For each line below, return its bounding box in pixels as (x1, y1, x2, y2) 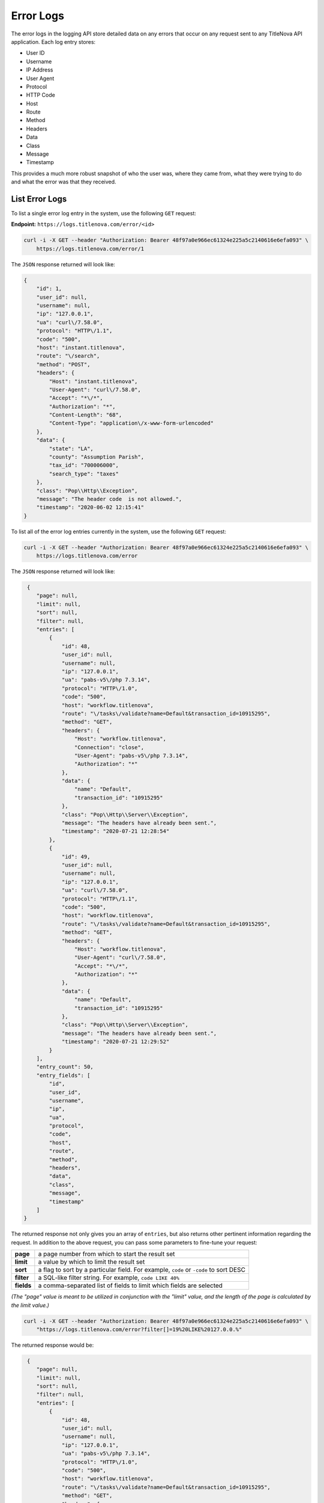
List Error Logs (11, 194, 67, 204)
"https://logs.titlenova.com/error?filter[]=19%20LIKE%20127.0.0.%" (36, 1326, 242, 1333)
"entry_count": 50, (36, 1064, 94, 1070)
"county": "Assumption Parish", (49, 454, 144, 461)
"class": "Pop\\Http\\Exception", (36, 487, 138, 494)
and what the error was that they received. (11, 178, 116, 186)
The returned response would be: (11, 1341, 94, 1348)
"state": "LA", (49, 445, 94, 452)
